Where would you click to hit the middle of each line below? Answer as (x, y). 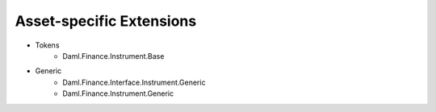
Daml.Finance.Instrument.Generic (118, 93)
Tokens (47, 45)
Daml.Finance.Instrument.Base (113, 56)
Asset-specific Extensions (106, 21)
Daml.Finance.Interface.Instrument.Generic (134, 82)
